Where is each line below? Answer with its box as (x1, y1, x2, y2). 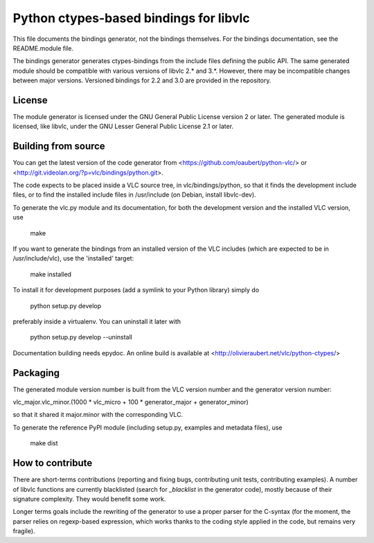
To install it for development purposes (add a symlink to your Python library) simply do (12, 286, 260, 294)
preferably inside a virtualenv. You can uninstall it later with (12, 317, 181, 326)
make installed (30, 270, 72, 278)
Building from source (12, 141, 105, 152)
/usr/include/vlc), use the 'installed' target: (12, 254, 134, 262)
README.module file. (12, 44, 74, 52)
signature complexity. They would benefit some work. (12, 495, 166, 503)
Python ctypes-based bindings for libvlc (12, 10, 250, 26)
